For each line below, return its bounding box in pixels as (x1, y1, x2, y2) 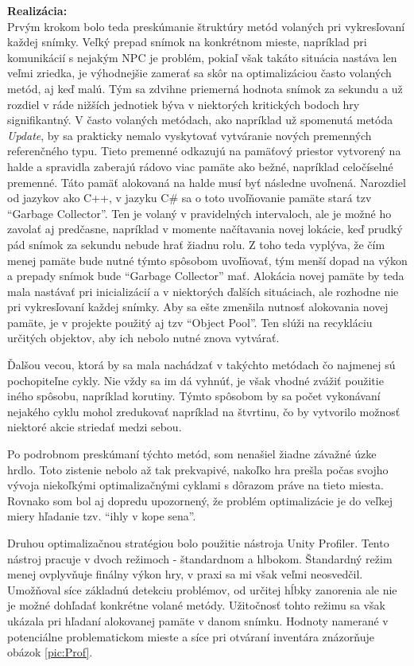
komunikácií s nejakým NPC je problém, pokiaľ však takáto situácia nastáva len (7, 49, 397, 65)
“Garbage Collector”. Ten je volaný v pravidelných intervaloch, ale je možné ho (7, 204, 392, 221)
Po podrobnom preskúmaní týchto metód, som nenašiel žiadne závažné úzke (7, 446, 377, 462)
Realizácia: (7, 2, 68, 18)
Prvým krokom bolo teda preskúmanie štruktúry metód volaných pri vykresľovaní (7, 18, 405, 34)
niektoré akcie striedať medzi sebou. (7, 419, 182, 435)
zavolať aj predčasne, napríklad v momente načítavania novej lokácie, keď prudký (7, 220, 403, 237)
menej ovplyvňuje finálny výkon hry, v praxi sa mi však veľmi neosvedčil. (7, 566, 363, 582)
